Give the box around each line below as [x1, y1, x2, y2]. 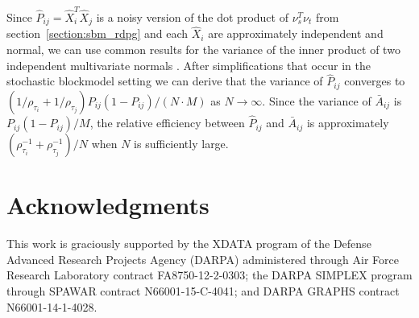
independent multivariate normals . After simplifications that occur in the [6, 56, 371, 73]
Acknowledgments [6, 188, 209, 221]
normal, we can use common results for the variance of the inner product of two [6, 40, 400, 57]
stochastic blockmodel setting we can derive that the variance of [6, 72, 323, 89]
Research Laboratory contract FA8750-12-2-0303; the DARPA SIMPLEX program [6, 266, 413, 283]
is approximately [306, 114, 389, 131]
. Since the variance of [262, 92, 371, 109]
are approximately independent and [208, 25, 384, 42]
